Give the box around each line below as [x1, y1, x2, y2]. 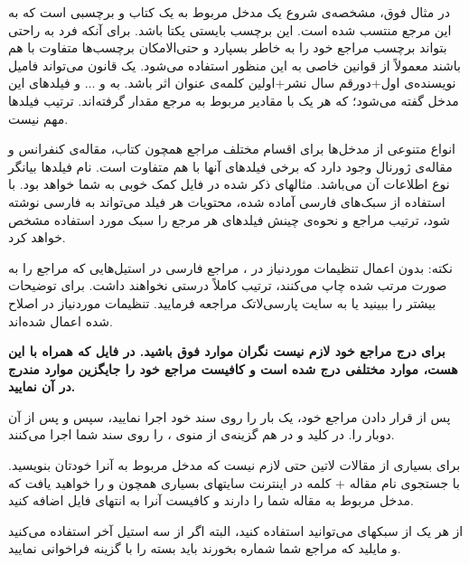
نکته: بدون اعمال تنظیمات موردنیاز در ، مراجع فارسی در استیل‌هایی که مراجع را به [8, 258, 453, 277]
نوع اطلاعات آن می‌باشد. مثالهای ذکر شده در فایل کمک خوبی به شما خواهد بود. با [8, 174, 450, 193]
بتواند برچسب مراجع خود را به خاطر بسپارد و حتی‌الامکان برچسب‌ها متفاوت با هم [8, 38, 447, 57]
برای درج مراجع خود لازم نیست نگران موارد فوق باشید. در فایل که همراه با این [8, 342, 446, 361]
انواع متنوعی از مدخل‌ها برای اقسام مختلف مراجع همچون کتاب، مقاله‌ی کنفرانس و [8, 139, 455, 158]
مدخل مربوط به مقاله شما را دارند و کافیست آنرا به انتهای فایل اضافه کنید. [8, 491, 414, 510]
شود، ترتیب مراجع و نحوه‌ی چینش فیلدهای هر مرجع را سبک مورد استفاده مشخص [8, 210, 450, 229]
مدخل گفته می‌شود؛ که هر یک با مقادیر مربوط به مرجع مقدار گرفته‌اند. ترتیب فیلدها [8, 90, 459, 109]
